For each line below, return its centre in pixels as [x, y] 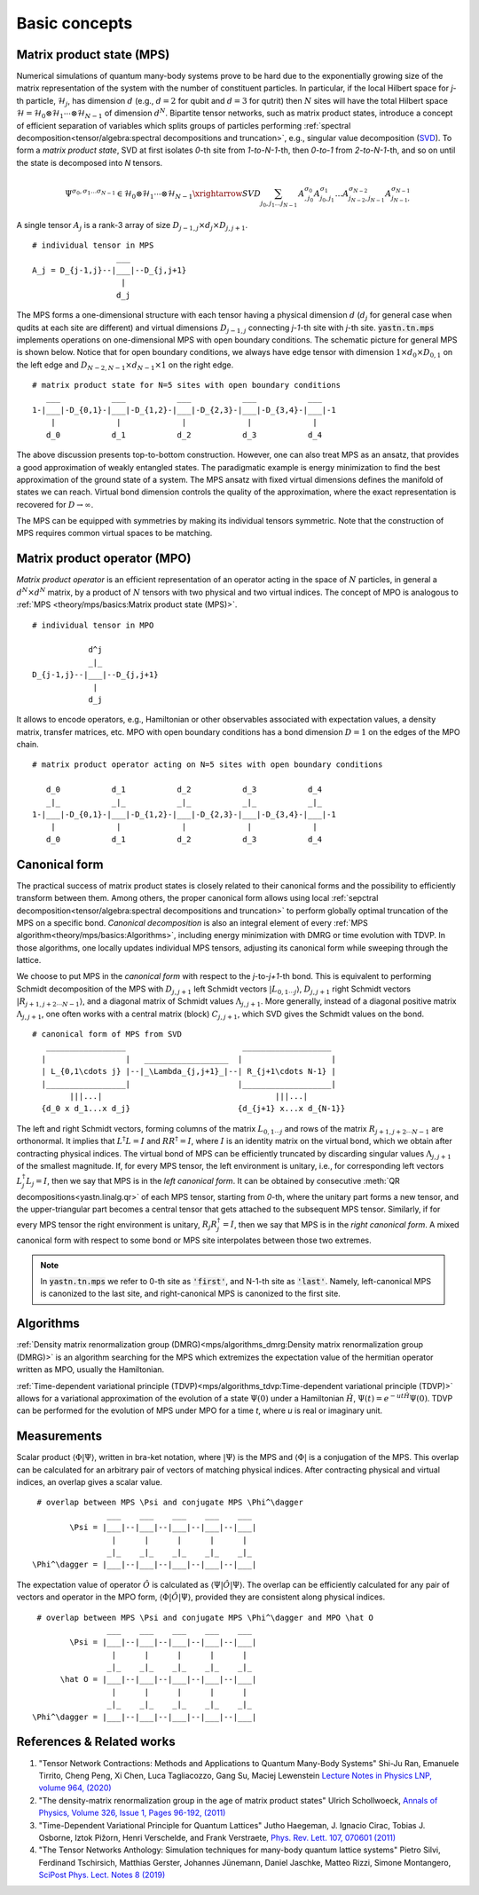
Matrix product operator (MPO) [104, 559]
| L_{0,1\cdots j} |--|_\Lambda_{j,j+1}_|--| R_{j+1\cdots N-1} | [188, 1071]
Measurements [59, 1437]
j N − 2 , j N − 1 [367, 199]
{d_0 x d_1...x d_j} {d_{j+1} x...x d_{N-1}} [193, 1109]
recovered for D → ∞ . [55, 504]
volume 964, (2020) [75, 1788]
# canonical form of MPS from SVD [107, 1034]
